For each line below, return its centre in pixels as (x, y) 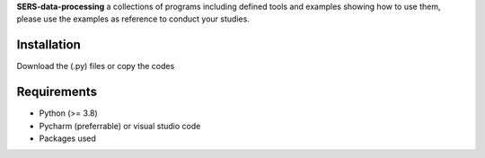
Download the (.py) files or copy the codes (96, 66)
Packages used (67, 138)
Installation (48, 45)
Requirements (57, 92)
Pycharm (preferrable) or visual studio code (120, 126)
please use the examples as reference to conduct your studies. (133, 19)
